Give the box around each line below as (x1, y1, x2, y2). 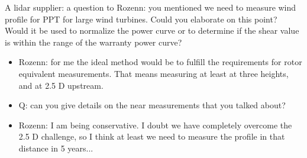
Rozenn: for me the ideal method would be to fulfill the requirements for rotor (18, 56, 302, 68)
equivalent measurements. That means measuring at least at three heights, (18, 67, 289, 79)
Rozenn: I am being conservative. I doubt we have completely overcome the (18, 118, 292, 131)
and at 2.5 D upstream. (18, 79, 104, 91)
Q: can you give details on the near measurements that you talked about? (18, 99, 286, 111)
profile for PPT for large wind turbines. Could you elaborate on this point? (5, 12, 277, 25)
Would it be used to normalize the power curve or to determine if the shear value (5, 24, 299, 37)
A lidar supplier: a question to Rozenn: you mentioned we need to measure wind (5, 1, 296, 13)
